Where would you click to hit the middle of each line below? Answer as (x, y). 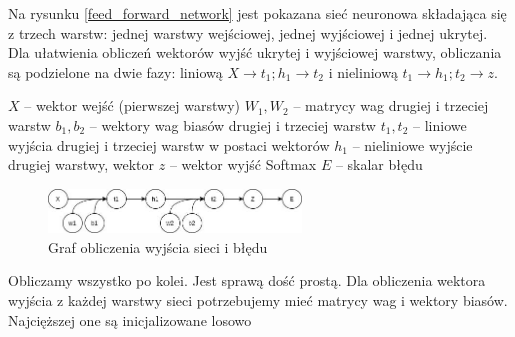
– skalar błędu (379, 164)
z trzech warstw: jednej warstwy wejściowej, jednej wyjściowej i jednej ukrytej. (248, 32)
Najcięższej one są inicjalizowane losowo (130, 319)
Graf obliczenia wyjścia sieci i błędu (158, 246)
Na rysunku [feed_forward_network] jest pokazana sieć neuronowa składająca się (257, 13)
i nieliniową (363, 71)
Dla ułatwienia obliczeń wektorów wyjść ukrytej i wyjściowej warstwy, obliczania (255, 52)
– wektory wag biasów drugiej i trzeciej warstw (232, 124)
